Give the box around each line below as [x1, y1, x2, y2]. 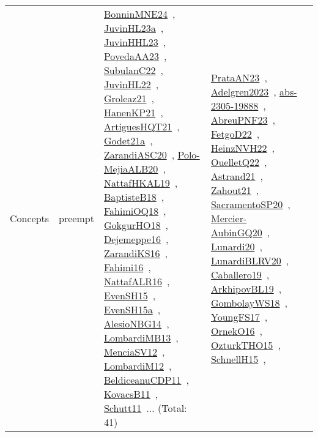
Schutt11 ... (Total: [103, 401, 187, 415]
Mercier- [210, 211, 247, 225]
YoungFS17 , [210, 309, 268, 324]
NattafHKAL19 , [103, 176, 178, 190]
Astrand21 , [210, 168, 264, 183]
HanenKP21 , [103, 105, 163, 119]
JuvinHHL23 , [103, 35, 166, 49]
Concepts [10, 211, 50, 225]
